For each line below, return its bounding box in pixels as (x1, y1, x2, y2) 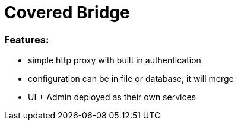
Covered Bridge (4, 2, 130, 23)
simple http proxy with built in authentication (28, 55, 201, 66)
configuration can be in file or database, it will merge (28, 73, 234, 84)
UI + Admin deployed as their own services (28, 92, 196, 102)
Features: (4, 33, 49, 46)
